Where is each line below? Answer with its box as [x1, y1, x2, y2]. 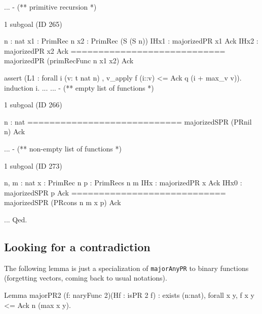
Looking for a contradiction [4, 239, 151, 254]
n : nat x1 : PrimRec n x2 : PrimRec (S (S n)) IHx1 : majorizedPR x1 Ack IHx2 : [4, 35, 258, 46]
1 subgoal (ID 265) [4, 18, 62, 29]
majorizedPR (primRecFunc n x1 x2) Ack [4, 55, 134, 66]
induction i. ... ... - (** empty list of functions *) [4, 82, 154, 93]
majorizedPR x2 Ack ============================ [4, 45, 226, 56]
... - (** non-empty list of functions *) [4, 143, 122, 153]
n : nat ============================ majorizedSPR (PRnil [4, 116, 252, 127]
